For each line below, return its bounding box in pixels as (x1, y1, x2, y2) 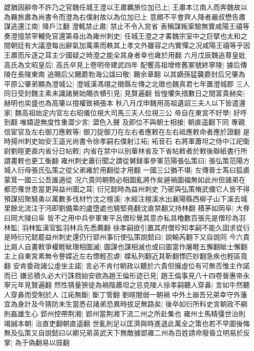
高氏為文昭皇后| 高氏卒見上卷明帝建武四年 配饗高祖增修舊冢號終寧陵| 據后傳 (4, 59, 247, 69)
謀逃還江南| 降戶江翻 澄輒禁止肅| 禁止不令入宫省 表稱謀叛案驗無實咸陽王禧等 (4, 21, 250, 31)
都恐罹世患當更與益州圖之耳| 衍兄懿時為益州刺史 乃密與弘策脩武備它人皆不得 (4, 184, 250, 194)
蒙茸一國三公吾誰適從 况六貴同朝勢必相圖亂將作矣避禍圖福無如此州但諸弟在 (4, 174, 246, 184)
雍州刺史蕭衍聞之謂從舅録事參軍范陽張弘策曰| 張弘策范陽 (61, 155, 243, 165)
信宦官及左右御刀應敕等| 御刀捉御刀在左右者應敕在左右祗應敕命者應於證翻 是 (4, 126, 250, 136)
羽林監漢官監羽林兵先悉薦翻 (21, 222, 111, 232)
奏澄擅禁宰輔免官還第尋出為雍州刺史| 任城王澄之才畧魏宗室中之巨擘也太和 (4, 30, 241, 41)
